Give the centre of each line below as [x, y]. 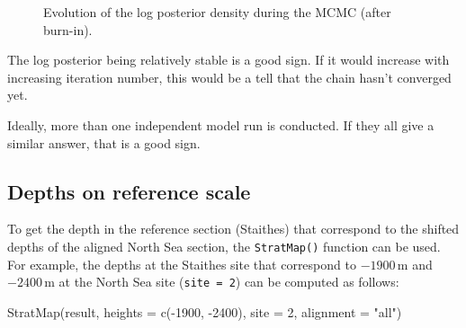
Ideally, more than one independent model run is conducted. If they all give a [221, 124]
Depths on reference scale [129, 191]
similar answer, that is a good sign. [104, 142]
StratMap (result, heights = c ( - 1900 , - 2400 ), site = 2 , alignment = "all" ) [205, 311]
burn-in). [68, 29]
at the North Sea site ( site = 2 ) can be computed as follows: [229, 282]
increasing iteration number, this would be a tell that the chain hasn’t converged [229, 77]
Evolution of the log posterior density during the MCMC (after [217, 12]
